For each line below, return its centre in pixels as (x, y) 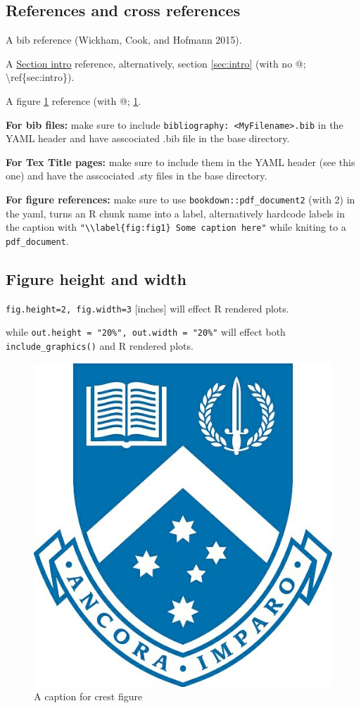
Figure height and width (96, 278)
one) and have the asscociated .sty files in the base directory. (137, 176)
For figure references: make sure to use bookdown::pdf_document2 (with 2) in (180, 200)
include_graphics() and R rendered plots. (100, 346)
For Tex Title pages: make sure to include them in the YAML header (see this (180, 162)
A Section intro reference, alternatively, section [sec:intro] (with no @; (156, 63)
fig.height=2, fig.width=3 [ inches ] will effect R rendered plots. (147, 308)
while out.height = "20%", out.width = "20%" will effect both (146, 332)
